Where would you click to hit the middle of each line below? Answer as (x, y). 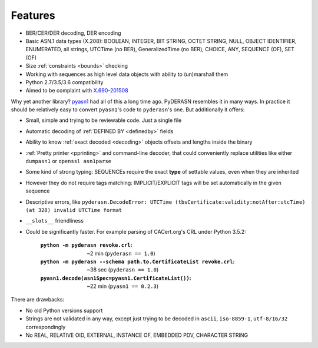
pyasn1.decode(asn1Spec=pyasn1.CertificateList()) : (116, 278)
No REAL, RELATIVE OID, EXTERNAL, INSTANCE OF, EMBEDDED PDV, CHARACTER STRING (137, 335)
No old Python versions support (64, 310)
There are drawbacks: (38, 300)
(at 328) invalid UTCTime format (74, 210)
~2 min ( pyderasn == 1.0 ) (121, 253)
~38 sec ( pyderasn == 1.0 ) (123, 270)
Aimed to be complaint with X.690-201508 (77, 91)
